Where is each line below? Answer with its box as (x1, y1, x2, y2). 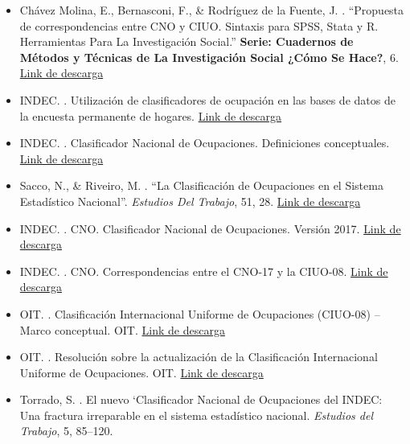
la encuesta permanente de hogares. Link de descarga (19, 107, 282, 124)
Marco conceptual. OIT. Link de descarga (19, 321, 225, 338)
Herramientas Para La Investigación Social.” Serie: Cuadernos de (19, 33, 354, 50)
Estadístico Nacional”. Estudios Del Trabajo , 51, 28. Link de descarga (19, 192, 361, 209)
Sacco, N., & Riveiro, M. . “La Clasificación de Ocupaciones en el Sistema (19, 177, 383, 194)
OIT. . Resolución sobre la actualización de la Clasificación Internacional (19, 348, 378, 365)
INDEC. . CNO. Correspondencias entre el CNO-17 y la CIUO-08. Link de (19, 262, 388, 279)
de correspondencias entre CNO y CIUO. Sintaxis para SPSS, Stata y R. (19, 17, 379, 34)
